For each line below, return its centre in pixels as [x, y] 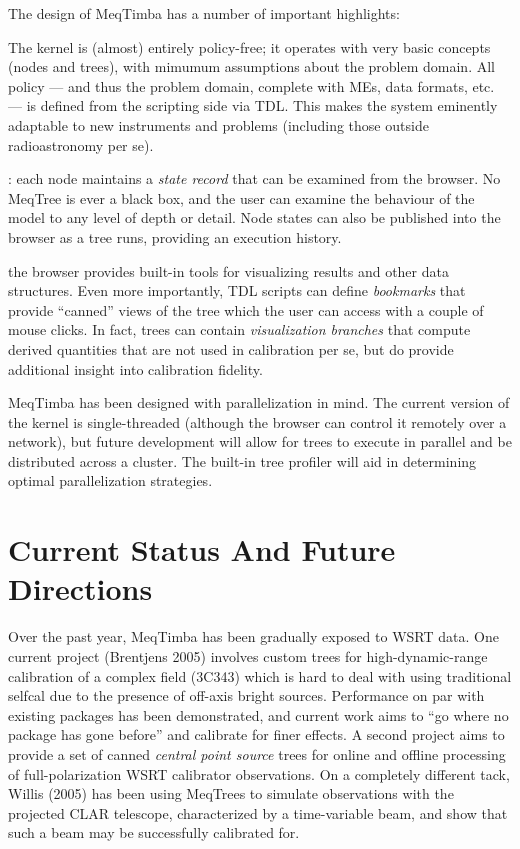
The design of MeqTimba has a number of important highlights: [204, 13]
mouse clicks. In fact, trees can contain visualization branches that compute [239, 329]
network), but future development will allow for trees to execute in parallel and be [260, 441]
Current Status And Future [202, 549]
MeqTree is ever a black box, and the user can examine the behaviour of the [241, 197]
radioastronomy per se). [81, 144]
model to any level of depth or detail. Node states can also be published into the [254, 217]
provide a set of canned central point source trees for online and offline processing [257, 753]
